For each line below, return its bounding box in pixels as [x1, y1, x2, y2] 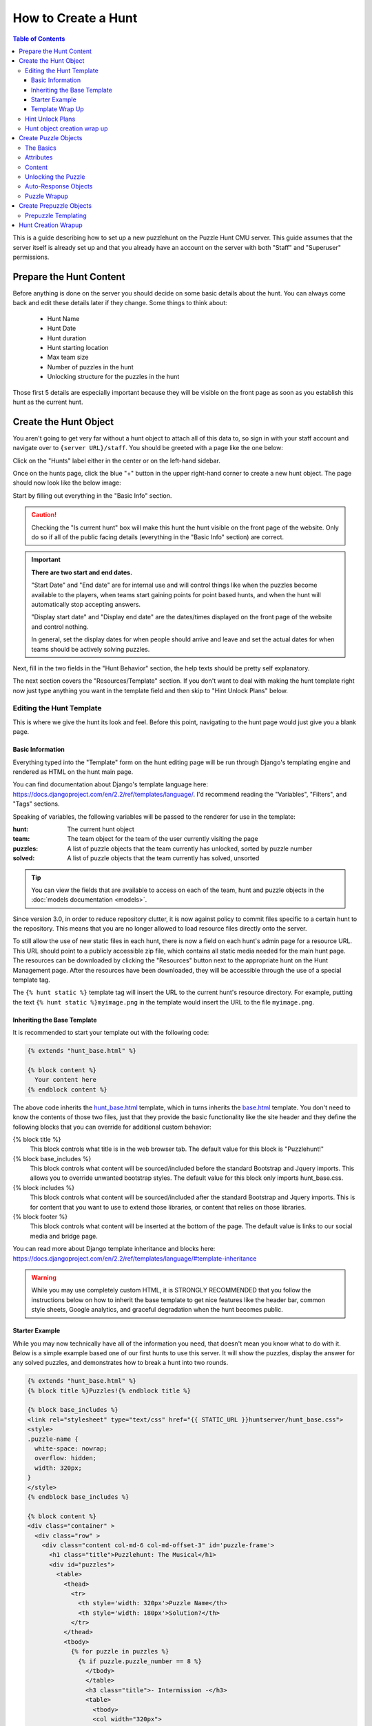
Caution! [31, 511, 57, 519]
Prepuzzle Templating [25, 211, 87, 220]
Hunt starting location [47, 344, 110, 351]
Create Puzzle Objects [19, 134, 83, 142]
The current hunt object [67, 825, 134, 833]
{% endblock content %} [27, 1085, 108, 1094]
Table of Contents [12, 35, 65, 43]
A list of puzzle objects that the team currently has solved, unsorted [67, 854, 260, 862]
